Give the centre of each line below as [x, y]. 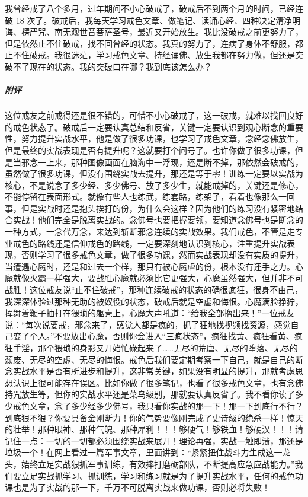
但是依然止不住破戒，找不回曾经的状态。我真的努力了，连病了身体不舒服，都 [154, 43]
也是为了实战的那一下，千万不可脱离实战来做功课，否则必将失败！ [141, 487]
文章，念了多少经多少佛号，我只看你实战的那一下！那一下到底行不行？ [166, 405]
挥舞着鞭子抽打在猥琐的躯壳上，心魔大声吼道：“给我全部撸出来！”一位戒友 [150, 313]
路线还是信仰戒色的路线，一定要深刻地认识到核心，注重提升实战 [162, 243]
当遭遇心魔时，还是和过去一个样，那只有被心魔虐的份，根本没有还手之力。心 [154, 266]
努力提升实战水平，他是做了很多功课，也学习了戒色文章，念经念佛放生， [162, 138]
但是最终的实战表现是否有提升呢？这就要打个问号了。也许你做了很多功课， [150, 150]
